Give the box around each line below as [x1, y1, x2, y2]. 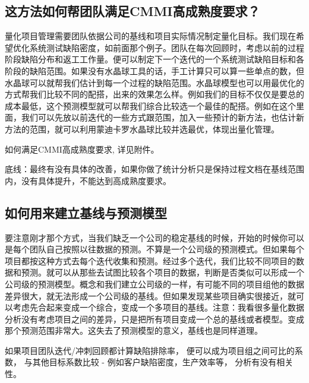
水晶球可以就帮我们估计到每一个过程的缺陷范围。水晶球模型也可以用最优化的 [5, 76, 304, 88]
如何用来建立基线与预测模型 [5, 203, 167, 221]
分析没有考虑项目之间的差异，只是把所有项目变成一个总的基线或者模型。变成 [5, 312, 304, 325]
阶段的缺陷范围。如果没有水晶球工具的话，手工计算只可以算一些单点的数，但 [5, 64, 304, 77]
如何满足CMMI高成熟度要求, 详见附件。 [5, 143, 159, 155]
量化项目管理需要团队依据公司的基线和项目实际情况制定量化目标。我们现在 [5, 30, 296, 42]
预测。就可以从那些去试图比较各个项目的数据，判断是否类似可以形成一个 [21, 266, 304, 278]
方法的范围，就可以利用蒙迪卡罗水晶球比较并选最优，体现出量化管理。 [5, 122, 279, 135]
